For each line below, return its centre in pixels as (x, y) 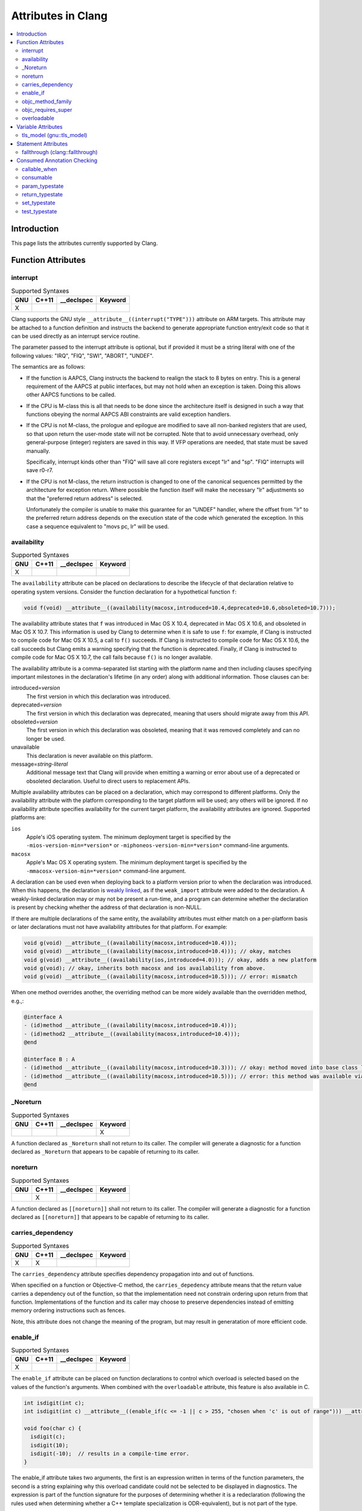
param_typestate (43, 186)
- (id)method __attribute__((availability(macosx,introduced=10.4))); (131, 1025)
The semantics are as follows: (48, 367)
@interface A (43, 1017)
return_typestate (43, 194)
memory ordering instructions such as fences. (68, 1310)
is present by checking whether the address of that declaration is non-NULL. (106, 907)
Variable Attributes (40, 126)
